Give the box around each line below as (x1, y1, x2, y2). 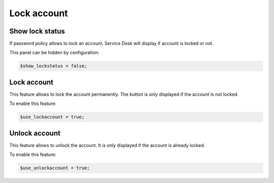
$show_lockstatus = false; (20, 63, 87, 69)
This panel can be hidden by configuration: (9, 50, 99, 56)
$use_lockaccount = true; (20, 114, 85, 120)
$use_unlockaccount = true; (20, 165, 90, 171)
